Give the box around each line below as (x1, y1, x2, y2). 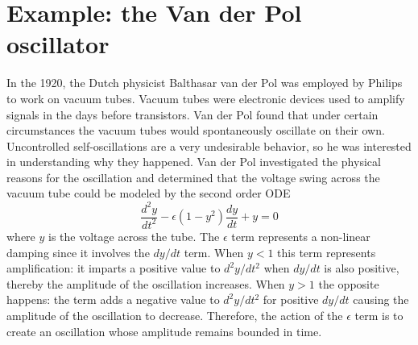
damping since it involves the (6, 243, 150, 260)
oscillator (6, 27, 110, 60)
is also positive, (324, 260, 399, 276)
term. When (184, 243, 244, 260)
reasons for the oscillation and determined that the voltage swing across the (6, 168, 380, 185)
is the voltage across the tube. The (48, 227, 220, 244)
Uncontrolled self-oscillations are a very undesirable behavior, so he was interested (6, 137, 412, 154)
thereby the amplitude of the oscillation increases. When (6, 275, 285, 292)
